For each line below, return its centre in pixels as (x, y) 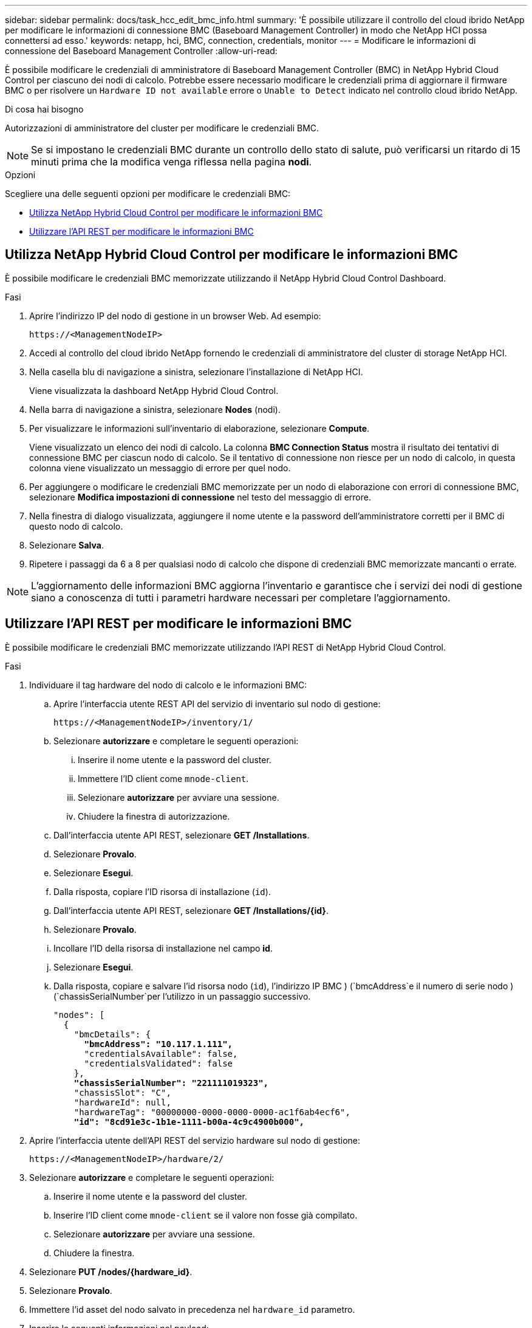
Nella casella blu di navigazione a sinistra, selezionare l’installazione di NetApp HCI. (196, 372)
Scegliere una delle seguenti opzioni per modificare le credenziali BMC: (148, 194)
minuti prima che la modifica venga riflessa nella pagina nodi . (172, 162)
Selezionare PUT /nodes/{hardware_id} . (111, 1271)
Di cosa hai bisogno (44, 109)
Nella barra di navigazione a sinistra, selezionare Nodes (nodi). (155, 409)
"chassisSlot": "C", (122, 1092)
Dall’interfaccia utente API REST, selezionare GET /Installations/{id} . (191, 910)
